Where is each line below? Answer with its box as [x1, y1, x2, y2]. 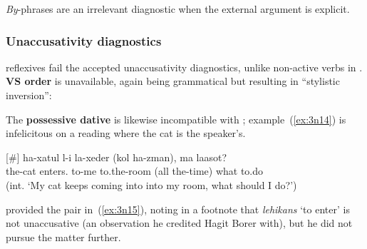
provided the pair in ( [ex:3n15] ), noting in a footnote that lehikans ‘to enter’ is [6, 201, 350, 216]
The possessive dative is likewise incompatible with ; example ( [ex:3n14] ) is [6, 111, 346, 126]
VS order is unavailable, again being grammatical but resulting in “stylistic [6, 73, 340, 88]
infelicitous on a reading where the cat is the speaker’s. [6, 126, 246, 141]
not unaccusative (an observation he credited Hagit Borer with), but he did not [6, 215, 353, 230]
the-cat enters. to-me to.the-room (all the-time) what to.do [6, 163, 264, 178]
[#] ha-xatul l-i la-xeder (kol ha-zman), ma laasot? [6, 149, 227, 164]
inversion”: [6, 88, 52, 102]
